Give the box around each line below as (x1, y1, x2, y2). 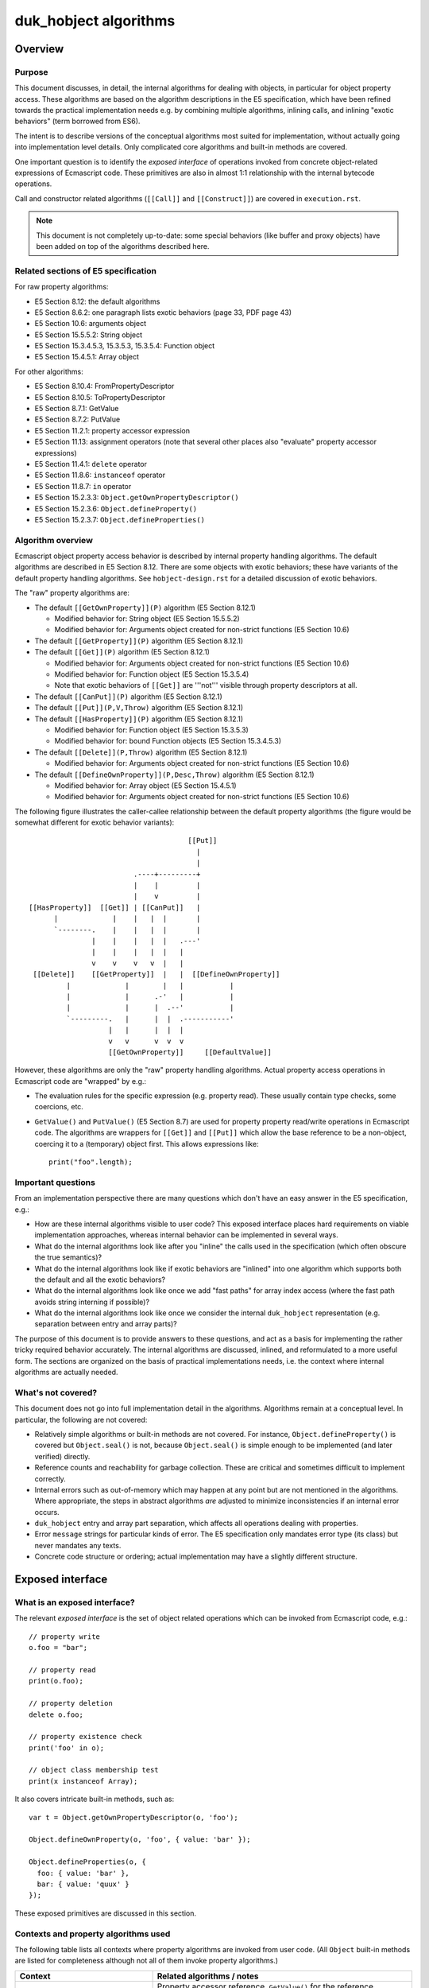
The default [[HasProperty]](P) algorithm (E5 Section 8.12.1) (34, 714, 244, 724)
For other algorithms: (14, 367, 83, 376)
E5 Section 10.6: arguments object (34, 319, 147, 328)
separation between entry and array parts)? (34, 1319, 178, 1329)
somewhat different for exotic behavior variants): (14, 817, 175, 827)
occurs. (34, 1507, 60, 1516)
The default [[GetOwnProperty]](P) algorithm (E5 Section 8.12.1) (34, 603, 256, 612)
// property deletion (29, 1699, 113, 1708)
